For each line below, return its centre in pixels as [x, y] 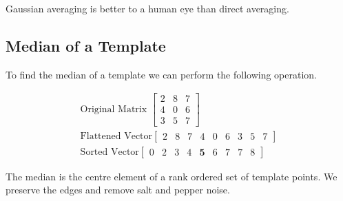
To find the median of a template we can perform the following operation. [162, 74]
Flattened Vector [116, 136]
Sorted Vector [110, 152]
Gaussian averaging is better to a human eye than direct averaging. [147, 8]
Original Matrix [114, 109]
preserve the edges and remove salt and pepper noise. [118, 190]
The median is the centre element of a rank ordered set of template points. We [171, 176]
